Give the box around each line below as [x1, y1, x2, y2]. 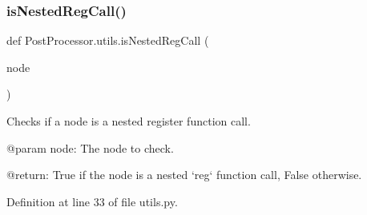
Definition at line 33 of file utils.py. [6, 193, 178, 209]
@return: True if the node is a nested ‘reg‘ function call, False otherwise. [6, 166, 362, 183]
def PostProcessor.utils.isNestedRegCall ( [6, 32, 209, 49]
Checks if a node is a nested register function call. [6, 113, 251, 129]
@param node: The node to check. [6, 139, 174, 156]
